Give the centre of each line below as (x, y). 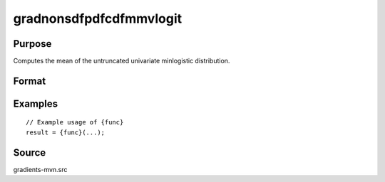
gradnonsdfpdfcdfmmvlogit (98, 18)
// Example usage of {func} (75, 122)
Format (30, 81)
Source (30, 152)
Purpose (32, 44)
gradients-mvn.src (40, 169)
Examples (36, 103)
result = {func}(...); (66, 132)
